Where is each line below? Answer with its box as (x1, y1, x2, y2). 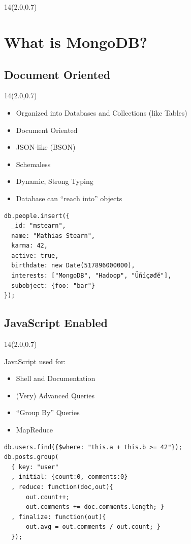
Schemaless (16, 158, 51, 169)
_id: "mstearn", (11, 222, 66, 230)
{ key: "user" (11, 463, 59, 471)
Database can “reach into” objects (16, 193, 122, 203)
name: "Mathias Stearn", (11, 232, 95, 239)
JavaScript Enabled (4, 315, 108, 331)
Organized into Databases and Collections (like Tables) (16, 107, 187, 118)
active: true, (11, 252, 59, 259)
